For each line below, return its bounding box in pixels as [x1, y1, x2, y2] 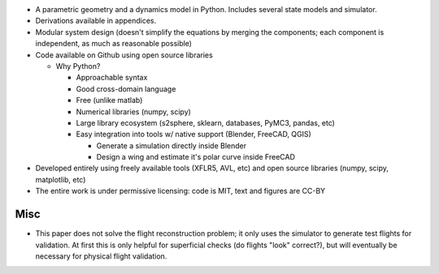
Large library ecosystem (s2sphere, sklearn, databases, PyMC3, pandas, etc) [76, 118, 335, 127]
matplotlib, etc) [35, 174, 86, 184]
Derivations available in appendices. [35, 16, 157, 26]
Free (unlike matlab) [76, 96, 143, 105]
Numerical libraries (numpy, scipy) [76, 106, 191, 117]
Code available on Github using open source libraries [35, 49, 213, 60]
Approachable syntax [76, 73, 148, 83]
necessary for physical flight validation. [35, 251, 167, 261]
